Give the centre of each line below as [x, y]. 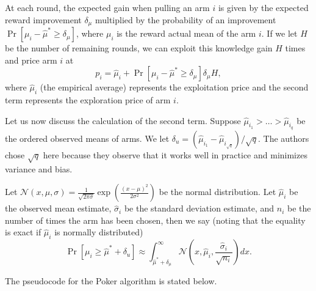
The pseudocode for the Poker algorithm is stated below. [111, 281]
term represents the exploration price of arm [88, 100]
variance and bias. [39, 168]
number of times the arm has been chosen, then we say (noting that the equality [155, 220]
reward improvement [43, 19]
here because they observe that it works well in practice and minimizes [175, 154]
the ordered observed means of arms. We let [87, 138]
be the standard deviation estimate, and [199, 208]
